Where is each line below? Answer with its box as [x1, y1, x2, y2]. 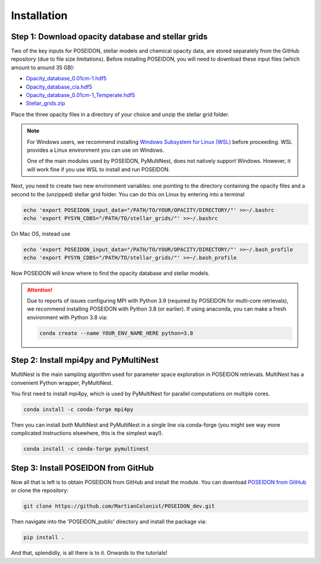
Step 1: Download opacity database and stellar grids [11, 32, 208, 42]
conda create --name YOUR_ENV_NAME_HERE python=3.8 [39, 330, 193, 336]
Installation [11, 9, 68, 22]
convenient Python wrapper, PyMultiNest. [11, 379, 113, 386]
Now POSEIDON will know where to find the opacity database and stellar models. [11, 270, 210, 277]
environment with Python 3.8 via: [27, 314, 108, 321]
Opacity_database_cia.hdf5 [26, 83, 92, 90]
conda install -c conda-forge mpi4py [23, 406, 134, 413]
